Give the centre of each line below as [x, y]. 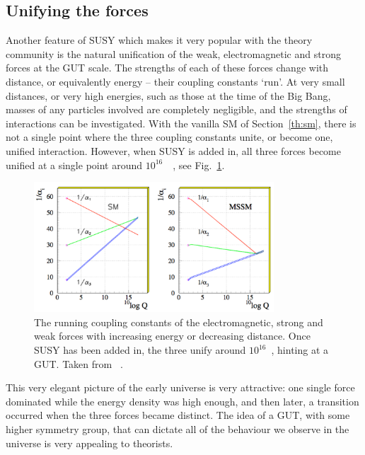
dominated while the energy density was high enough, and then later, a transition [182, 401]
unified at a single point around [74, 165]
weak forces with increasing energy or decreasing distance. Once [172, 336]
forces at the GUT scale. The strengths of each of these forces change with [167, 68]
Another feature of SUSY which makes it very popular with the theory [159, 40]
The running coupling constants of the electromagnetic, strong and [179, 322]
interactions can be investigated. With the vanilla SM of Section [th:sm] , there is [181, 123]
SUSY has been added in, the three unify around [140, 350]
